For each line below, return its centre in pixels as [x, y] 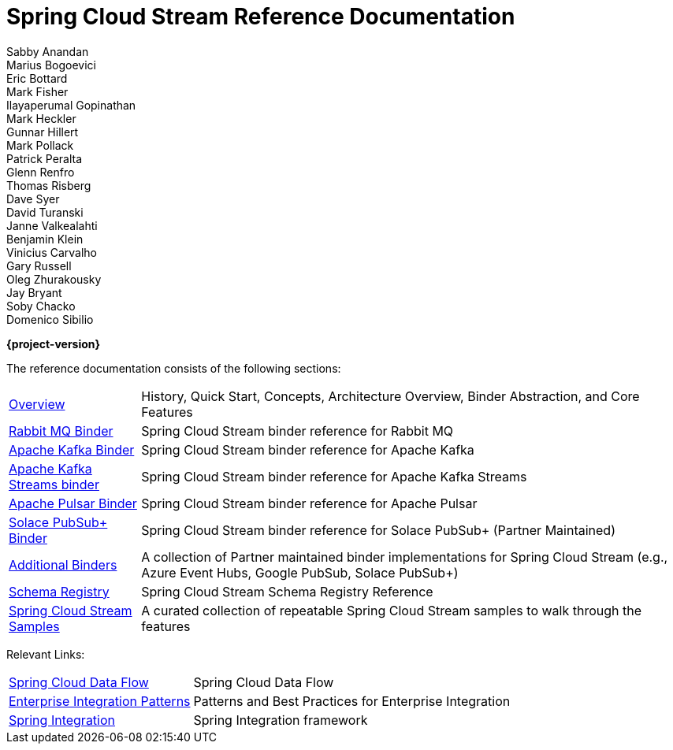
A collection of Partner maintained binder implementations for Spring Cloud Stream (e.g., [405, 557]
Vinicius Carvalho [52, 252]
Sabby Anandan [48, 51]
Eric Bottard [37, 78]
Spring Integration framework [281, 720]
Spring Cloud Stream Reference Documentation [261, 17]
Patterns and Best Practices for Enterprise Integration [352, 701]
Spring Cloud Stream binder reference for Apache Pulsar [309, 503]
